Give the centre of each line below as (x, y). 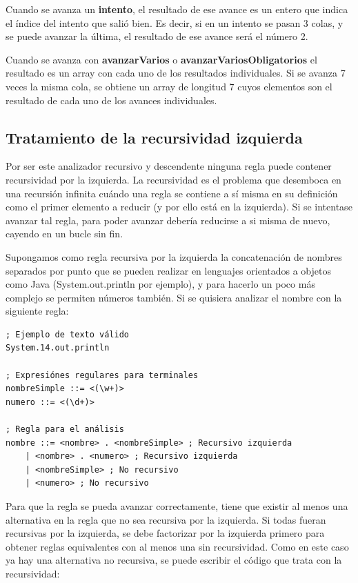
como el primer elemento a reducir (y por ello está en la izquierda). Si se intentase (179, 207)
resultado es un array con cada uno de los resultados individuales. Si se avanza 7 (176, 73)
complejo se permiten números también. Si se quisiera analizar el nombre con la (174, 297)
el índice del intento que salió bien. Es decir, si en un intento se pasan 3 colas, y (175, 22)
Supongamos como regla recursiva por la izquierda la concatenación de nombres (174, 256)
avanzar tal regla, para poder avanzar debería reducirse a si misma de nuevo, (168, 220)
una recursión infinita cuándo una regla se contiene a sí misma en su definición (172, 193)
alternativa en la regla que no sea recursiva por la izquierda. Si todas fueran (166, 519)
